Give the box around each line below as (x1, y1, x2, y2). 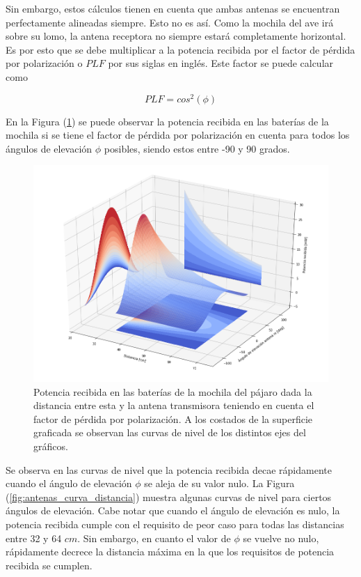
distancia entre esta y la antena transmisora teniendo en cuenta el (33, 398, 314, 413)
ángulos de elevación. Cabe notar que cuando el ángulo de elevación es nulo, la (6, 503, 340, 518)
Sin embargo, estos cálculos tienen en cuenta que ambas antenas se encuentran (6, 1, 340, 15)
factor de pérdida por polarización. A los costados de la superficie (33, 411, 313, 426)
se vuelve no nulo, (243, 530, 319, 545)
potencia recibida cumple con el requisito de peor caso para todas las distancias (6, 516, 344, 531)
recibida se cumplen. (6, 557, 93, 572)
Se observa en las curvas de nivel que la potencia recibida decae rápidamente (6, 462, 332, 477)
